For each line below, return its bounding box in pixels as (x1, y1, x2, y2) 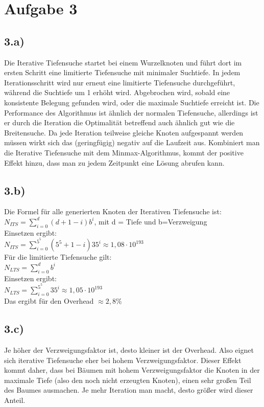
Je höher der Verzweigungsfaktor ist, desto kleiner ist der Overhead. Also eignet (4, 345, 254, 355)
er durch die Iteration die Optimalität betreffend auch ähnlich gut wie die (4, 117, 235, 128)
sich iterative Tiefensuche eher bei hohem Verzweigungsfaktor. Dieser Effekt (4, 354, 242, 365)
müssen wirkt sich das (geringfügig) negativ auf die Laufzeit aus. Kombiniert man (4, 137, 260, 148)
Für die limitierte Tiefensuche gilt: (4, 252, 112, 262)
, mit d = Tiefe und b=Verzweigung (94, 216, 207, 227)
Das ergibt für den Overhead (4, 296, 94, 306)
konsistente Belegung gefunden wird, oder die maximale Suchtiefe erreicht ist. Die (4, 97, 259, 107)
